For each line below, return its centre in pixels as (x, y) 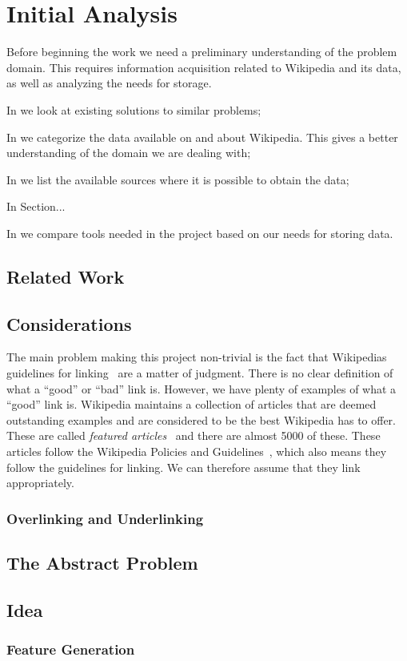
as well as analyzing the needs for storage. (109, 83)
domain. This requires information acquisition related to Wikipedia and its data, (204, 67)
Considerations (69, 323)
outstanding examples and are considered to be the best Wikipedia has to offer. (202, 419)
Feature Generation (71, 649)
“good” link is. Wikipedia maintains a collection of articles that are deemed (192, 404)
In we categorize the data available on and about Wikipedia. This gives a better (202, 137)
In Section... (36, 206)
